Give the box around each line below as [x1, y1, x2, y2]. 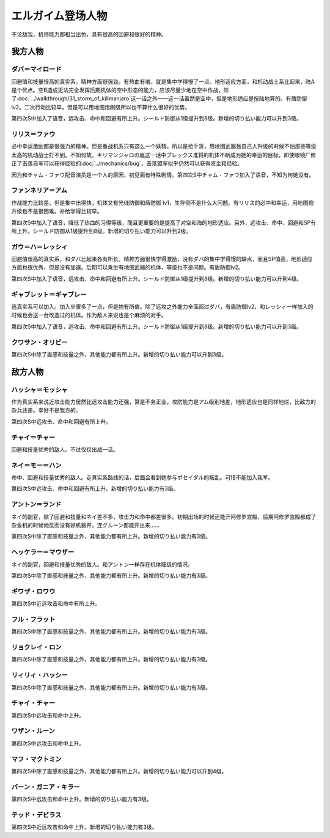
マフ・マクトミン [11, 755, 62, 763]
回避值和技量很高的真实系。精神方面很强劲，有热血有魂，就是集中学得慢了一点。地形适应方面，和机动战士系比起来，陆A [11, 78, 315, 85]
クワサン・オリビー [11, 338, 68, 347]
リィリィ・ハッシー [11, 671, 68, 680]
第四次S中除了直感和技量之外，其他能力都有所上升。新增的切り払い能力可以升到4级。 [11, 767, 227, 774]
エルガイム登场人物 [11, 9, 108, 23]
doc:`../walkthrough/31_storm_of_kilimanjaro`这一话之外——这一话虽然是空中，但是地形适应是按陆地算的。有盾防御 [18, 95, 308, 102]
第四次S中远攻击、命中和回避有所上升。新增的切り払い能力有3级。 [11, 485, 179, 492]
